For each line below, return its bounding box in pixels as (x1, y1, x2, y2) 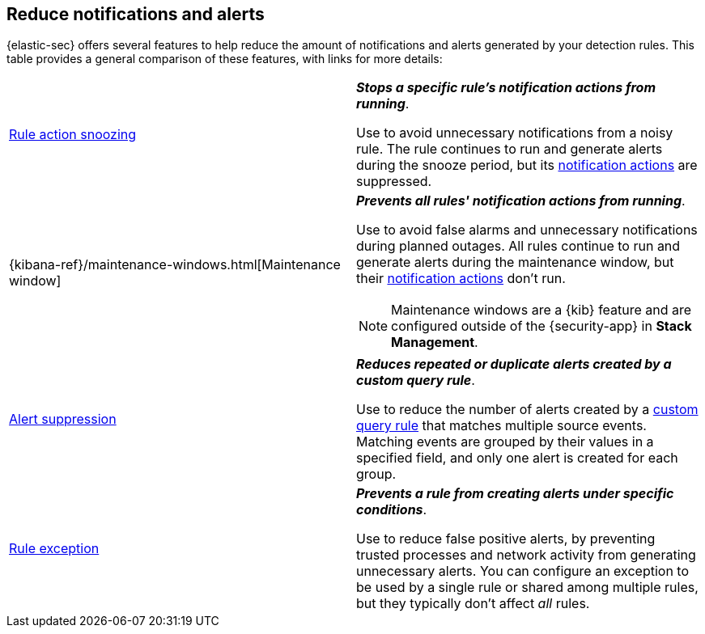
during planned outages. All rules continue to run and (356, 238, 681, 255)
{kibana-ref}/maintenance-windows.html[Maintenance (9, 256, 341, 273)
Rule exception (9, 540, 100, 557)
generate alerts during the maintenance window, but (356, 254, 674, 271)
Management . (391, 334, 478, 351)
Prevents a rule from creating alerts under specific (356, 485, 674, 502)
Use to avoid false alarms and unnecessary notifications (356, 222, 698, 239)
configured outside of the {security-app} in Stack (391, 318, 692, 335)
